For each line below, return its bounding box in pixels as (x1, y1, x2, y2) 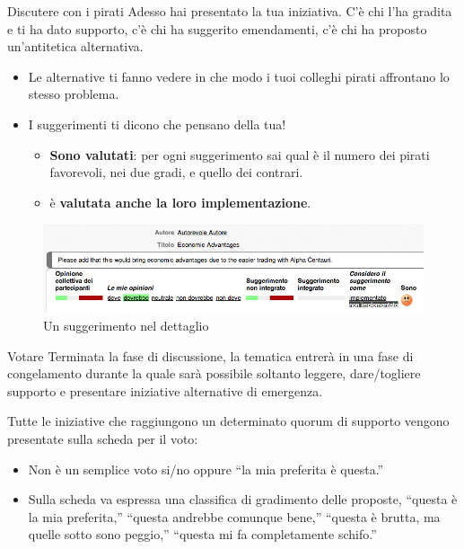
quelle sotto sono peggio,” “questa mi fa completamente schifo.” (28, 525, 377, 544)
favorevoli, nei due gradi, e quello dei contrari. (49, 163, 303, 182)
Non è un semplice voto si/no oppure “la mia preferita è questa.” (28, 459, 384, 478)
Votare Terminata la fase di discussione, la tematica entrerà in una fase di (7, 346, 414, 365)
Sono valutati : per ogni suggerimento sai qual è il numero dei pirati (49, 145, 430, 164)
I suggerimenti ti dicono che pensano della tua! (28, 114, 286, 133)
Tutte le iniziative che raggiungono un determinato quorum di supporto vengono (7, 412, 450, 430)
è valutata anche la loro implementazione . (49, 192, 311, 211)
